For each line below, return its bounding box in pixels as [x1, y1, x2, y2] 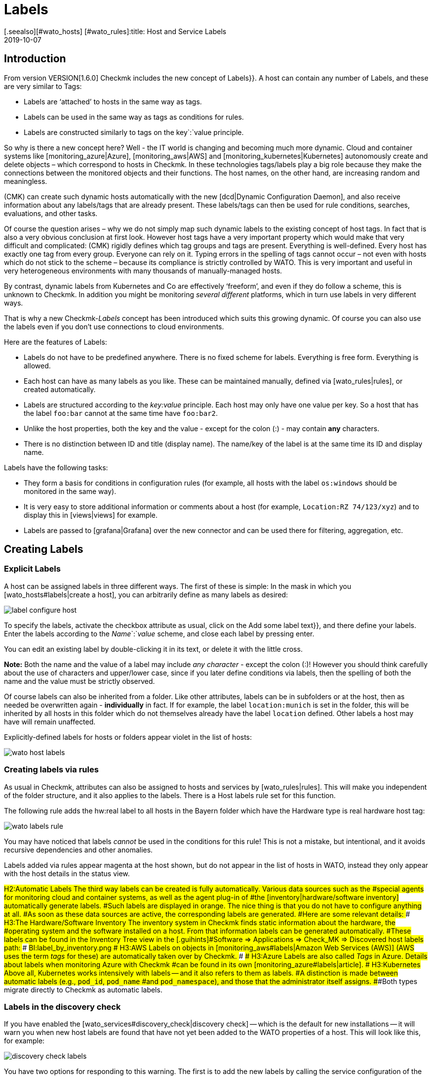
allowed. [24, 361, 51, 370]
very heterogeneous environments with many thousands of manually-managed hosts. [4, 266, 282, 275]
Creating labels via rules [4, 764, 99, 775]
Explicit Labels [4, 564, 61, 574]
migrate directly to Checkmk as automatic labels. [4, 985, 162, 994]
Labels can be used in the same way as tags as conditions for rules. [24, 112, 244, 121]
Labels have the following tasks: [4, 463, 108, 472]
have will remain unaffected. [4, 717, 96, 726]
